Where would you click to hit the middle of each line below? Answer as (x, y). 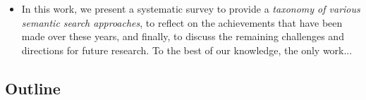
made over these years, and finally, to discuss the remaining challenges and (183, 36)
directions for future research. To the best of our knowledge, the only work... (187, 50)
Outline (33, 88)
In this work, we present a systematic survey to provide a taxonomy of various (191, 8)
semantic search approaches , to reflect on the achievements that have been (182, 22)
